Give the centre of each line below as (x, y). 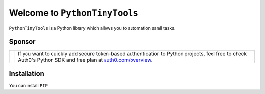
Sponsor (23, 42)
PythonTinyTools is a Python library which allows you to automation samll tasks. (92, 28)
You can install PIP (28, 85)
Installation (26, 74)
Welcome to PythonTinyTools (74, 13)
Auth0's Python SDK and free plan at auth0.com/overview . (85, 60)
